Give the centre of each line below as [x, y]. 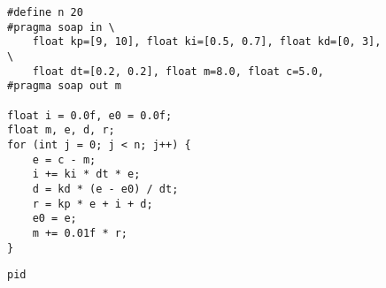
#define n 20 [45, 12]
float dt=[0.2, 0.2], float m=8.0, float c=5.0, [178, 71]
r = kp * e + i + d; [93, 204]
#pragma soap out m [64, 86]
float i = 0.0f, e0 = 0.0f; [90, 115]
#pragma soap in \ [61, 27]
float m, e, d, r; [61, 130]
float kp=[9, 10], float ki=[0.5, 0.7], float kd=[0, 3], [207, 42]
